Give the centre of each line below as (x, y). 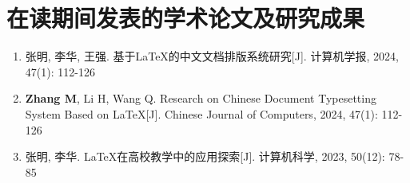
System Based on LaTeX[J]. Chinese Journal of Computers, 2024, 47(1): (201, 113)
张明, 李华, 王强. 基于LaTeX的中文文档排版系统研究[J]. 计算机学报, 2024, (212, 56)
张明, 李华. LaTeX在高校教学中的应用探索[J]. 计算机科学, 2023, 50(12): (205, 156)
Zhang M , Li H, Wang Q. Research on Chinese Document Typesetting (201, 98)
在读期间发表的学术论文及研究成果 (186, 18)
